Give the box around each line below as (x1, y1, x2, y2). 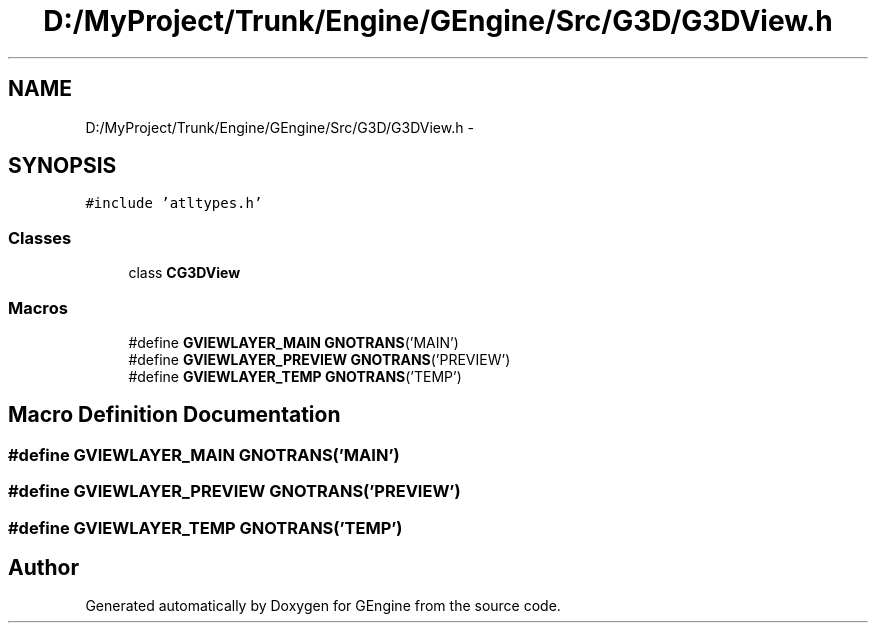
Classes (8, 227, 72, 248)
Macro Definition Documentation (8, 402, 341, 428)
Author (8, 554, 79, 580)
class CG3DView (128, 264, 241, 282)
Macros (8, 297, 68, 318)
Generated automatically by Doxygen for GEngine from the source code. (85, 597, 561, 615)
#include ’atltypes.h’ (85, 195, 263, 212)
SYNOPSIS (8, 153, 117, 179)
